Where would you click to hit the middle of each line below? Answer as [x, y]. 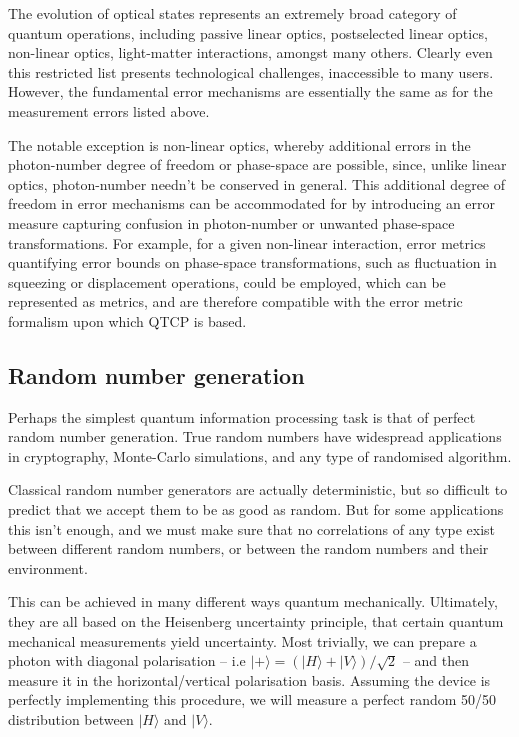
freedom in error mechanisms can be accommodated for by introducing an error [252, 203]
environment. [48, 567]
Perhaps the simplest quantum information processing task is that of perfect [242, 416]
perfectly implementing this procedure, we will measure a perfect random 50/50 [252, 699]
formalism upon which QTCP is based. [127, 320]
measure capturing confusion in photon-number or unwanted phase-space [231, 222]
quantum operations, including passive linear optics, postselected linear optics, [248, 32]
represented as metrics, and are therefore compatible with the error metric [235, 301]
